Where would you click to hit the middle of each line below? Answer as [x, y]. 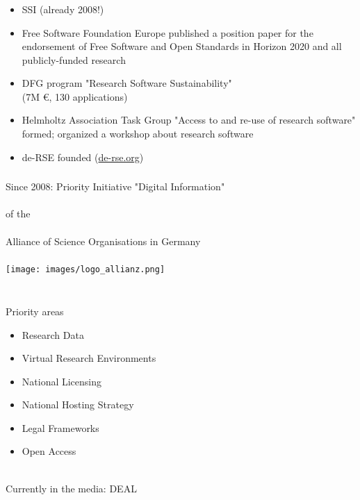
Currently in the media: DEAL [71, 488]
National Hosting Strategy [78, 405]
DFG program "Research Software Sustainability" [127, 83]
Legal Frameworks [60, 427]
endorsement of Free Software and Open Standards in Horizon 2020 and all [182, 46]
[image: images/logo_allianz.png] [85, 269]
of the [18, 214]
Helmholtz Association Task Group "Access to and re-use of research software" [189, 120]
